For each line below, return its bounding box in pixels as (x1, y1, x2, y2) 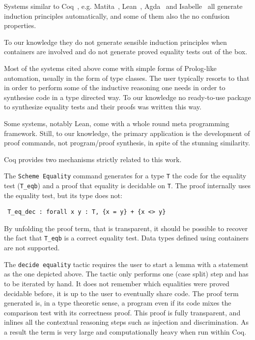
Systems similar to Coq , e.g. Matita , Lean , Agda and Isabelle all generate (4, 1, 243, 11)
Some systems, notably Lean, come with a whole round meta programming (4, 118, 229, 128)
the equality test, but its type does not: (4, 190, 122, 200)
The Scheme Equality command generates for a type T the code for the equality (4, 170, 247, 181)
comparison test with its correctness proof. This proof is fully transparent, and (4, 307, 241, 317)
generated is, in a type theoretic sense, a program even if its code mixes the (4, 298, 231, 308)
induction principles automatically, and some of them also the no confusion (4, 10, 230, 21)
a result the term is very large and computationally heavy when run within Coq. (4, 326, 247, 337)
